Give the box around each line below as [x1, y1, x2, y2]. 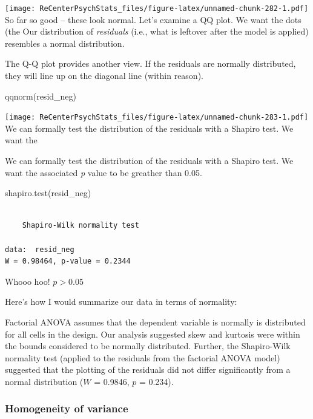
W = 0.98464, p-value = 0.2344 [5, 257, 131, 266]
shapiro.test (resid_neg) [5, 186, 91, 199]
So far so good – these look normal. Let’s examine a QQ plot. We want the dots [5, 13, 301, 26]
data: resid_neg [5, 245, 74, 254]
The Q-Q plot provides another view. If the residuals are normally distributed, [5, 57, 296, 70]
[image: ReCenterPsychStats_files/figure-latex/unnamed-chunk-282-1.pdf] [5, 4, 309, 13]
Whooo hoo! [5, 274, 50, 287]
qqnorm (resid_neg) [5, 89, 77, 102]
